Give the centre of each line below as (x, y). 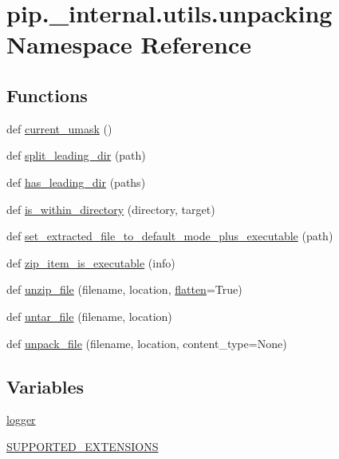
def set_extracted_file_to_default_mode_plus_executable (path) (170, 236)
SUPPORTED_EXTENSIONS (83, 446)
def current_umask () (59, 128)
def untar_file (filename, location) (89, 316)
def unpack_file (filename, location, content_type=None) (147, 343)
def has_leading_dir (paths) (76, 182)
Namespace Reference (129, 44)
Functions (47, 95)
